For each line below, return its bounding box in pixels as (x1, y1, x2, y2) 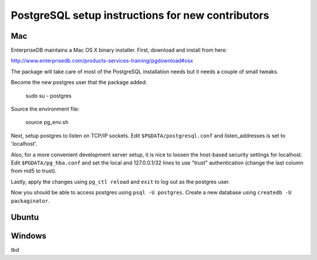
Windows (11, 231, 46, 241)
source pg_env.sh (25, 119, 69, 126)
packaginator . (11, 197, 50, 204)
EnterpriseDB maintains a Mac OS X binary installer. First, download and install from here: (11, 47, 227, 54)
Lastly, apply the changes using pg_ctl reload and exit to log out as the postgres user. (11, 178, 230, 185)
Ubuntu (11, 213, 39, 223)
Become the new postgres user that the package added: (11, 79, 147, 86)
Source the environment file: (11, 105, 80, 112)
